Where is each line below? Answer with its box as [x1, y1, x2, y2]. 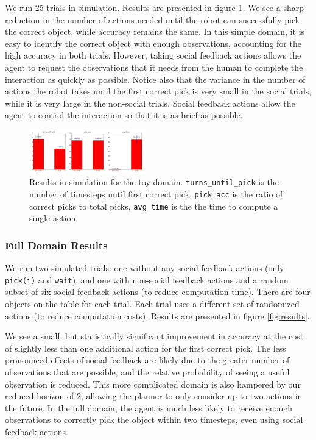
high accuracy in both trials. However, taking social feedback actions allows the [5, 49, 301, 62]
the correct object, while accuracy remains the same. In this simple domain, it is [5, 25, 305, 38]
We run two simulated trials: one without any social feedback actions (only [5, 261, 284, 274]
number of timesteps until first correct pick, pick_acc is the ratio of [29, 188, 283, 200]
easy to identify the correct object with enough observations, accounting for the [5, 37, 301, 49]
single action [29, 211, 76, 224]
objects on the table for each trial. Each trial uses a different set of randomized [5, 297, 300, 310]
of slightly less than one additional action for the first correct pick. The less [5, 341, 286, 354]
